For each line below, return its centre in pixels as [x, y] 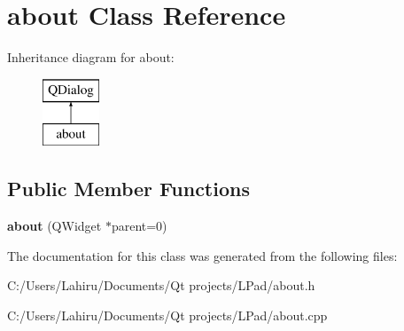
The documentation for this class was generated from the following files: [202, 255]
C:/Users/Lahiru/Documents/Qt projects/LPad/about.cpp [167, 315]
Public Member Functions [128, 189]
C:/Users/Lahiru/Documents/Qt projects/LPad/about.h [161, 285]
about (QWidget [54, 226]
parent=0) [139, 226]
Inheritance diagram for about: [91, 57]
